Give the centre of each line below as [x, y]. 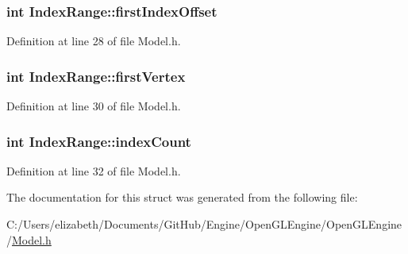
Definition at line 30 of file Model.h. [94, 106]
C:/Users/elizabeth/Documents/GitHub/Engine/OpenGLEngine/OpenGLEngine [204, 224]
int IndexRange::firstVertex [96, 76]
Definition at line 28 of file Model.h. [94, 41]
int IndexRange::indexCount [99, 141]
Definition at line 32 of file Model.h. [94, 170]
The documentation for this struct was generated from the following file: [182, 197]
